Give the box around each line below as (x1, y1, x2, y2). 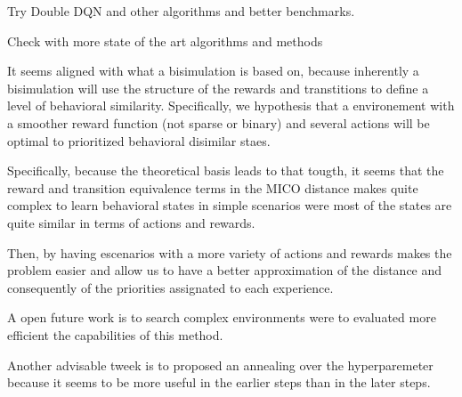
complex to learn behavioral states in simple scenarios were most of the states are (7, 196, 452, 215)
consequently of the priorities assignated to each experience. (7, 278, 334, 296)
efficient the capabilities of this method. (7, 325, 223, 344)
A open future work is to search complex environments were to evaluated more (7, 308, 436, 327)
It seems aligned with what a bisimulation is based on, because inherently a (7, 61, 419, 80)
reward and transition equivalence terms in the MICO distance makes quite (7, 178, 418, 197)
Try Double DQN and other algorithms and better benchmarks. (7, 2, 355, 20)
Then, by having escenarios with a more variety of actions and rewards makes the (7, 243, 452, 262)
